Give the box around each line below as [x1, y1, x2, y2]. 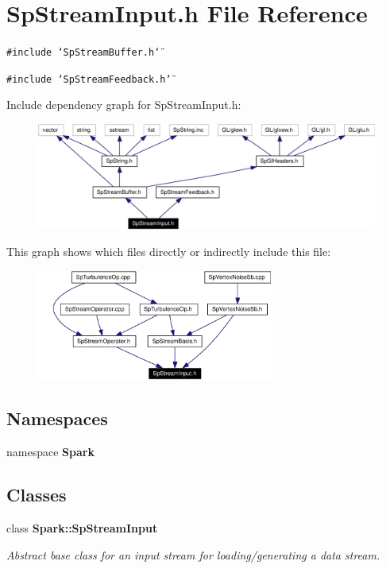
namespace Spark [6, 443, 95, 460]
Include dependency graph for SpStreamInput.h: [6, 96, 241, 113]
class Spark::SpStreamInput [6, 519, 158, 536]
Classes [6, 482, 67, 507]
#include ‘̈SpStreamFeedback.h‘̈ [6, 73, 172, 85]
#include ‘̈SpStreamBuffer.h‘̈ [6, 47, 160, 59]
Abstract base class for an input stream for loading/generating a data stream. [6, 546, 380, 563]
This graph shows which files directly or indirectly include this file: [6, 243, 331, 260]
